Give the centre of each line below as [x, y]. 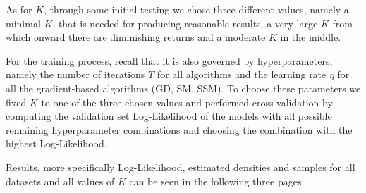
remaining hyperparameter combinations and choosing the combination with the [179, 129]
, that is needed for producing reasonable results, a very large [185, 23]
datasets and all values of [60, 181]
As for [19, 9]
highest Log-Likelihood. [56, 143]
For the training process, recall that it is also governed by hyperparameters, [169, 60]
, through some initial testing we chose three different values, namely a [196, 9]
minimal [23, 23]
